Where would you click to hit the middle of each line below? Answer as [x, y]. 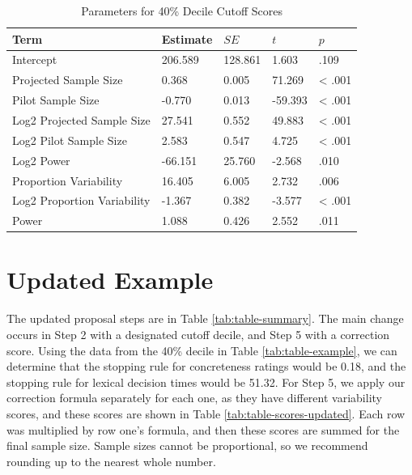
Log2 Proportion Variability [81, 200]
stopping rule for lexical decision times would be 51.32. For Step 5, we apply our [206, 382]
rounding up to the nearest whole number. [111, 461]
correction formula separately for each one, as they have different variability [194, 398]
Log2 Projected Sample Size [81, 119]
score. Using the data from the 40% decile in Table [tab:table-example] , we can [202, 350]
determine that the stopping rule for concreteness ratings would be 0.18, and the [206, 366]
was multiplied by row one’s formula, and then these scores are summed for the [203, 429]
